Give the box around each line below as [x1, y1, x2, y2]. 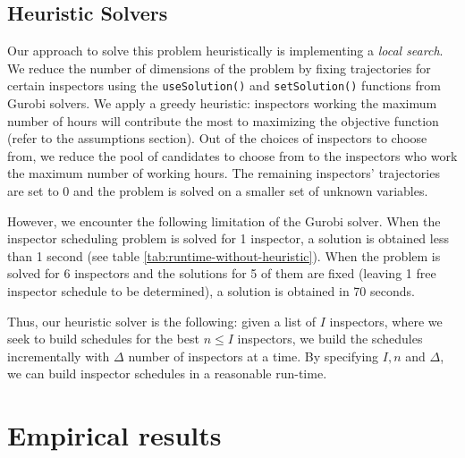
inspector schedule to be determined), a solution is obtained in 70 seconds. [7, 281, 415, 300]
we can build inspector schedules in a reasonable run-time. [7, 364, 327, 383]
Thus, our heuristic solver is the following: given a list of [7, 311, 317, 330]
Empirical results [7, 417, 222, 454]
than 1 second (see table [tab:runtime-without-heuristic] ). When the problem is [7, 246, 441, 265]
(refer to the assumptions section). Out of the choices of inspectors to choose [7, 129, 427, 148]
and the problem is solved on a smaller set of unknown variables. [72, 182, 428, 200]
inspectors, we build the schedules [237, 329, 423, 348]
